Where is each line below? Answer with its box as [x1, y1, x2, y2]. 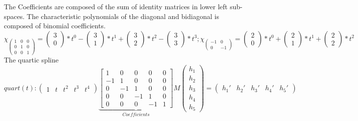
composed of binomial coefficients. [4, 20, 106, 31]
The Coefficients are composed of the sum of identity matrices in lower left [4, 1, 228, 11]
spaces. [4, 11, 25, 21]
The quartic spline [4, 54, 59, 64]
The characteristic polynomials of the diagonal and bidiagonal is [26, 11, 219, 21]
